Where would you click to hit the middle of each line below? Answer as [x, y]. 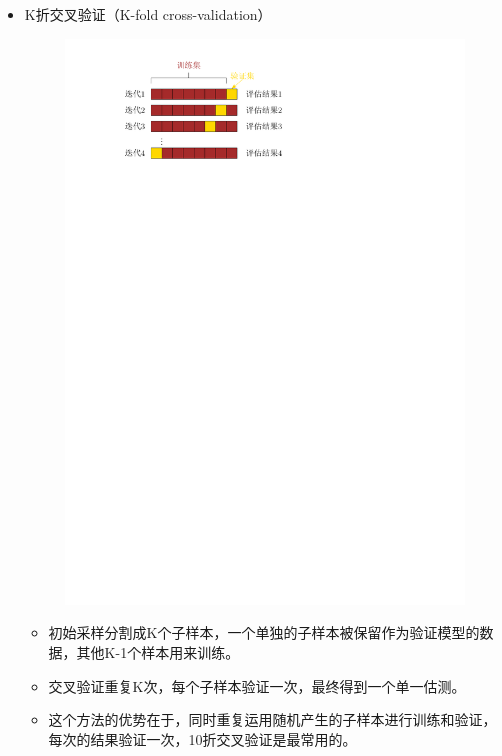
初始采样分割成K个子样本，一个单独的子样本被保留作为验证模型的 [264, 632]
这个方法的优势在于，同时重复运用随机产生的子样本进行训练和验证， [272, 719]
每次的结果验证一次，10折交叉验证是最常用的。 [202, 738]
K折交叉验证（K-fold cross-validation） [148, 14]
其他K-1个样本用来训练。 [158, 652]
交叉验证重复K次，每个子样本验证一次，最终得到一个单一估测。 [257, 685]
